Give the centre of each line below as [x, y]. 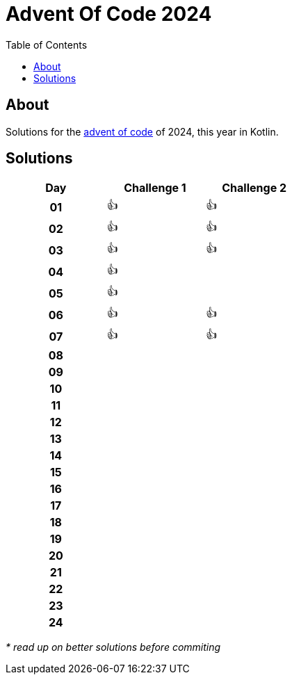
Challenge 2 [254, 188]
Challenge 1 [155, 188]
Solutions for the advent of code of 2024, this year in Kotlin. [142, 131]
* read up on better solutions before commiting [113, 647]
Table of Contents [47, 44]
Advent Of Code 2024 [109, 14]
